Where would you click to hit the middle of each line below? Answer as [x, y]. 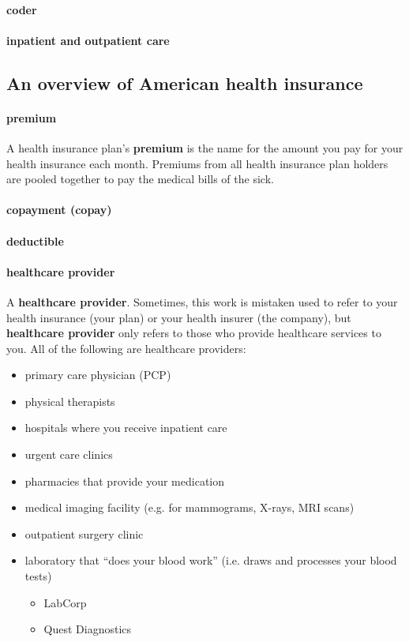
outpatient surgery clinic [84, 533]
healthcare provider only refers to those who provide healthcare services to [194, 333]
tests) [38, 576]
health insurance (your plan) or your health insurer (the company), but [179, 317]
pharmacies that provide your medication [125, 481]
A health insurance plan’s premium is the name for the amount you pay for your [205, 147]
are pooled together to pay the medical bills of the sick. [140, 179]
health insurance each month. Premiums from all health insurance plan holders [197, 163]
